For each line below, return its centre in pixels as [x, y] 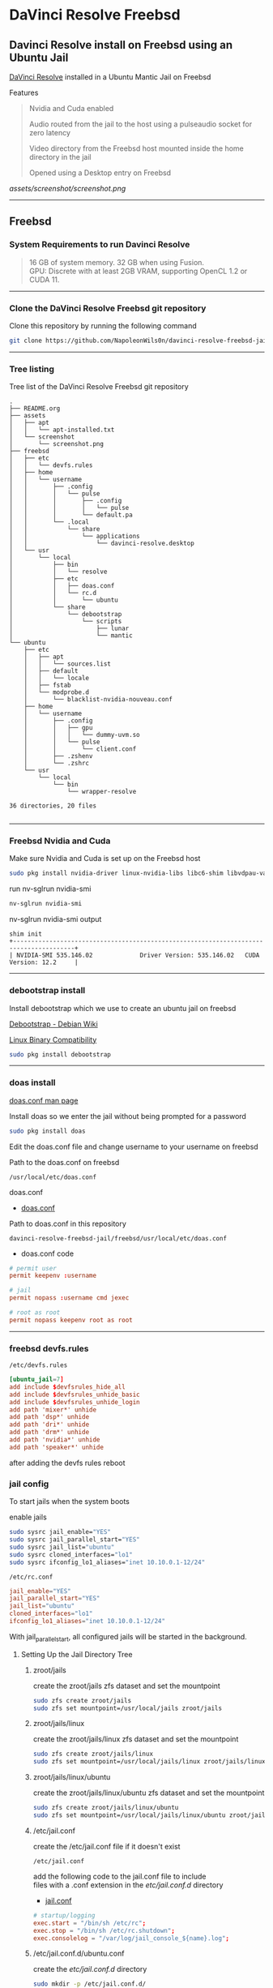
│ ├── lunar [69, 629]
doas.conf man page [44, 1100]
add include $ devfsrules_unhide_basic [75, 1395]
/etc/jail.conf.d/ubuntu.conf [79, 1954]
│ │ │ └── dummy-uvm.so [82, 735]
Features [24, 92]
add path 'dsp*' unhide [49, 1417]
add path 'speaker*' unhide [57, 1447]
